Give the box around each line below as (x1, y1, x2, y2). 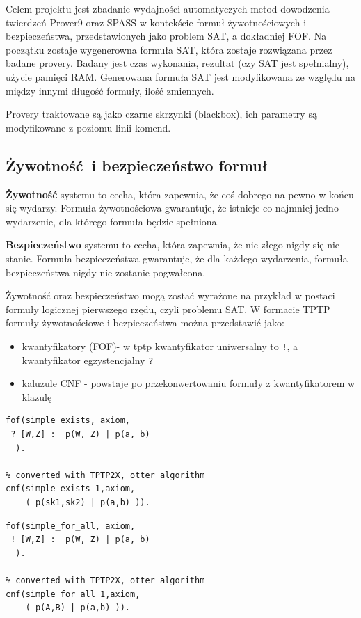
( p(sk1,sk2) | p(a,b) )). (25, 497, 150, 507)
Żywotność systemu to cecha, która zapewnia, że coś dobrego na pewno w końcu (6, 187, 354, 201)
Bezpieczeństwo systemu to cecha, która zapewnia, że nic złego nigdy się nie (6, 237, 340, 252)
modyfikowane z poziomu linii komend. (6, 120, 171, 134)
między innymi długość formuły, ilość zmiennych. (6, 83, 214, 97)
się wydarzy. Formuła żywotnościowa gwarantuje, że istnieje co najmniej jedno (6, 200, 339, 215)
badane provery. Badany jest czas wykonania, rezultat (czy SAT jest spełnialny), (6, 56, 349, 70)
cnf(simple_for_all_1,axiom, (6, 589, 141, 599)
